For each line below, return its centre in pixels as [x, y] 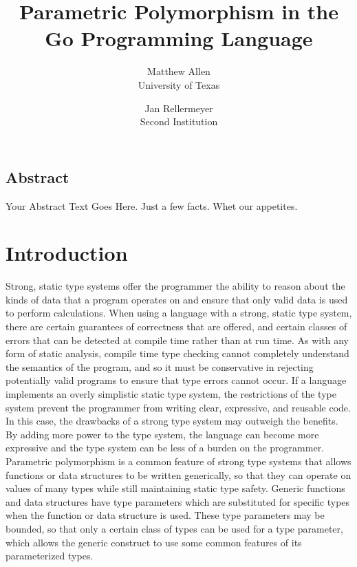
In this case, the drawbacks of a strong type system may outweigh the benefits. [172, 421]
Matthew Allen [179, 71]
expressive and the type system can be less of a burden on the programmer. [165, 448]
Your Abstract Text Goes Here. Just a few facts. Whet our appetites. [152, 205]
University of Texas [179, 84]
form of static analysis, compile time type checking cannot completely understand [177, 353]
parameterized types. [50, 556]
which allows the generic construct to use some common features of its [154, 542]
